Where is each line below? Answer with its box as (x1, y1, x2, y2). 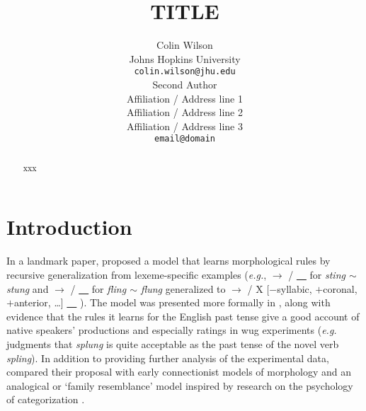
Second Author (152, 76, 217, 91)
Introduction (6, 212, 132, 241)
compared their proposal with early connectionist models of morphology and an (6, 364, 351, 379)
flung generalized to (140, 281, 226, 296)
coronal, (323, 281, 358, 296)
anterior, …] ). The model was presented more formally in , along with (13, 295, 331, 310)
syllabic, (277, 281, 312, 296)
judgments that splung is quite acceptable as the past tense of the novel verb (6, 336, 339, 351)
